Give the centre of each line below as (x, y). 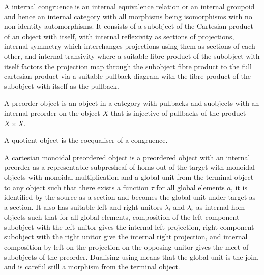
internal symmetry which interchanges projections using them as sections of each (130, 46)
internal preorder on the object (52, 113)
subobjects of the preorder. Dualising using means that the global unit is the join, (131, 256)
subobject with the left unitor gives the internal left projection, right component (129, 226)
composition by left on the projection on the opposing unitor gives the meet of (126, 247)
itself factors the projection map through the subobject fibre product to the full (128, 66)
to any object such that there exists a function (76, 187)
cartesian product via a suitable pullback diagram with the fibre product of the (127, 76)
